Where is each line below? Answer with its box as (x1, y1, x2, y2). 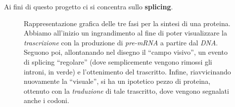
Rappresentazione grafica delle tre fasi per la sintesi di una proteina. (24, 18, 231, 28)
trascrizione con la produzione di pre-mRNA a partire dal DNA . (24, 37, 218, 47)
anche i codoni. (24, 95, 69, 106)
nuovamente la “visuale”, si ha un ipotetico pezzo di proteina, (24, 76, 211, 86)
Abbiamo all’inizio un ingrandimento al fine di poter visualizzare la (24, 28, 227, 38)
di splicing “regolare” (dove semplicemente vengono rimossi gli (24, 56, 212, 67)
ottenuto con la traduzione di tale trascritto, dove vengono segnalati (24, 85, 229, 96)
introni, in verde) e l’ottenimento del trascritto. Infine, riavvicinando (24, 66, 231, 76)
